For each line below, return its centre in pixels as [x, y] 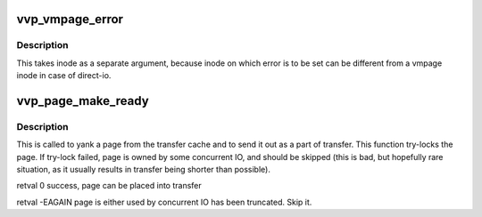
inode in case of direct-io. [64, 76]
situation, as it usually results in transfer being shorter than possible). [144, 170]
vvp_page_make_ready [83, 101]
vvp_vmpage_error [70, 19]
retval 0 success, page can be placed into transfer [109, 186]
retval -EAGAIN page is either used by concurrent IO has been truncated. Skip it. [164, 202]
